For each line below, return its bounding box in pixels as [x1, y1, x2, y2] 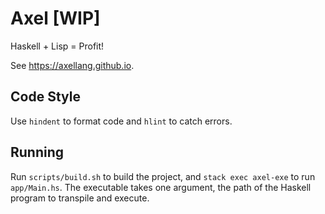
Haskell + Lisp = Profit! [10, 40, 105, 52]
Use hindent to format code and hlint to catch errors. [10, 115, 233, 127]
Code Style [10, 88, 81, 106]
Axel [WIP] [10, 7, 101, 30]
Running [10, 144, 65, 161]
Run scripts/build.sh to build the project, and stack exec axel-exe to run [10, 170, 316, 182]
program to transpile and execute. [10, 192, 150, 204]
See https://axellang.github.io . [10, 59, 135, 71]
